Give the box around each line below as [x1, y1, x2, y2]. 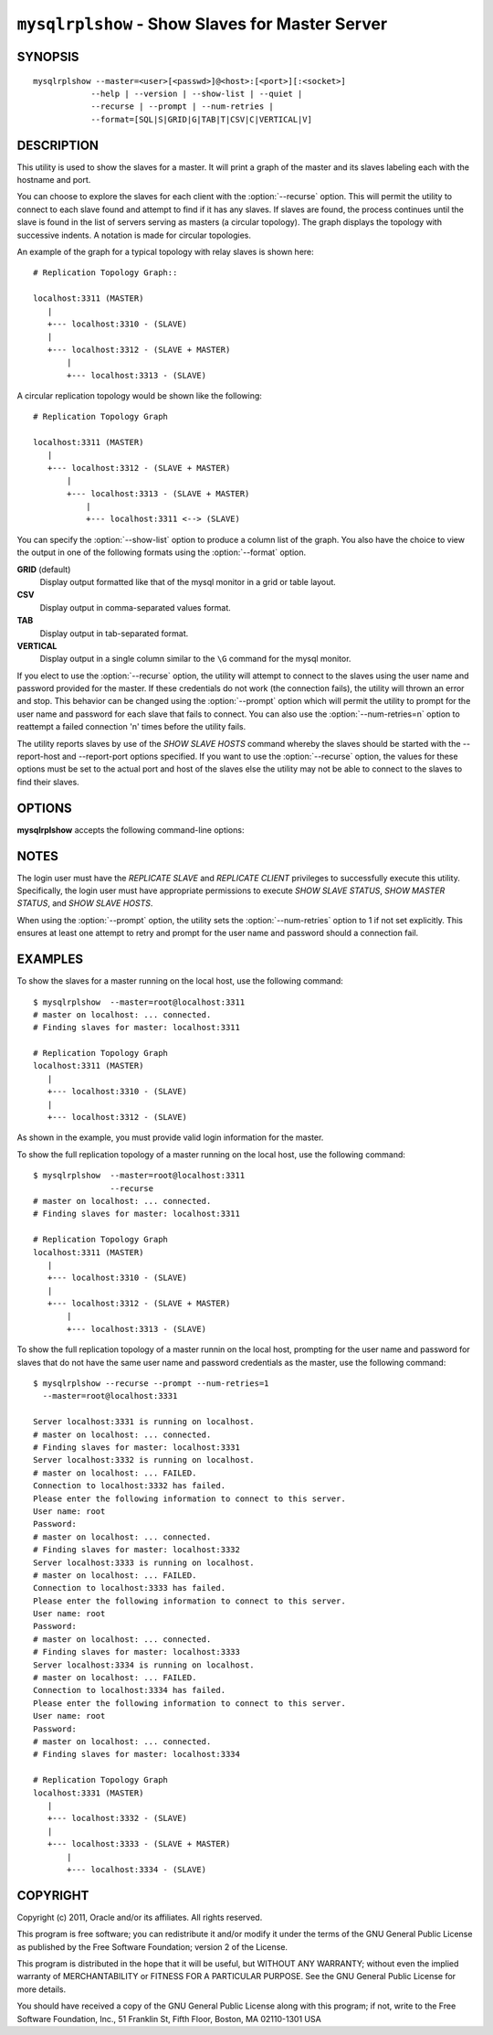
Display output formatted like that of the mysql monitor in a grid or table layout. [39, 576, 337, 587]
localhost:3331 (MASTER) [33, 1787, 144, 1798]
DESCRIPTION [16, 137, 100, 153]
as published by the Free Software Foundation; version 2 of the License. [16, 1941, 288, 1952]
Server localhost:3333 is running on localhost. [33, 1557, 255, 1568]
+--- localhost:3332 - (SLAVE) [47, 1813, 187, 1824]
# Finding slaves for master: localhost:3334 [33, 1749, 241, 1760]
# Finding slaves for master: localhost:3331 [33, 1443, 241, 1453]
